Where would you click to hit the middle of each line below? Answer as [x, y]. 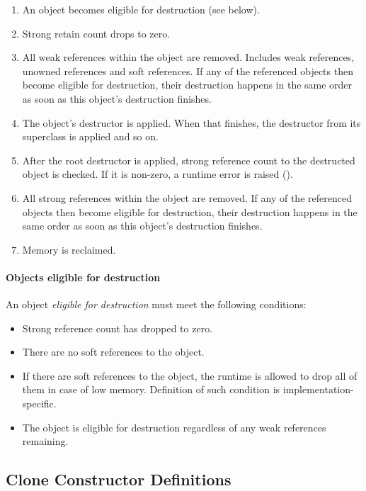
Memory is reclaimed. [69, 249]
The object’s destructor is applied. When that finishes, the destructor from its [191, 122]
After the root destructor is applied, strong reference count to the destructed [189, 160]
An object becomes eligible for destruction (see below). [141, 9]
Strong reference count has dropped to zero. [118, 328]
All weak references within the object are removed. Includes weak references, [188, 57]
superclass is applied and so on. [90, 136]
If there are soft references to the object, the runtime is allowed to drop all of [190, 375]
